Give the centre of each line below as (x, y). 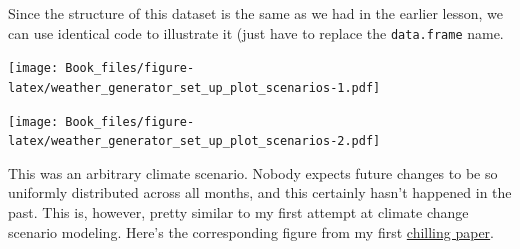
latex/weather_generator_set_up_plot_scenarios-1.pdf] (194, 87)
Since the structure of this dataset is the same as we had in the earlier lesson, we (255, 13)
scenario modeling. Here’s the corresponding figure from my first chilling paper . (251, 231)
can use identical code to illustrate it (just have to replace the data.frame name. (256, 32)
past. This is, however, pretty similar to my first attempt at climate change (238, 212)
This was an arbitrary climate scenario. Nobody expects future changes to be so (253, 172)
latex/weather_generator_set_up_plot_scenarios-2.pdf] (194, 141)
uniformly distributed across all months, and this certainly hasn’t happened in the (260, 192)
